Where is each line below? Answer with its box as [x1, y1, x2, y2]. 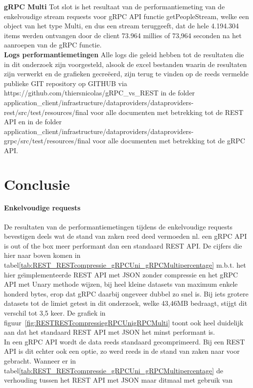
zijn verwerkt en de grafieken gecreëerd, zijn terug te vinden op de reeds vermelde [4, 68, 249, 79]
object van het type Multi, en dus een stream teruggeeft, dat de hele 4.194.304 [4, 21, 239, 31]
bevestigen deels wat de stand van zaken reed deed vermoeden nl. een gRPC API [4, 231, 247, 241]
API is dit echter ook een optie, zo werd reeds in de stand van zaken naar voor [4, 346, 240, 356]
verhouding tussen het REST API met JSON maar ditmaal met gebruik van [4, 375, 233, 385]
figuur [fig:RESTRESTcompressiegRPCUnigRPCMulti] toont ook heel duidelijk [4, 317, 244, 327]
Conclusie [4, 174, 70, 194]
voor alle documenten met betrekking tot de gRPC [92, 136, 245, 146]
